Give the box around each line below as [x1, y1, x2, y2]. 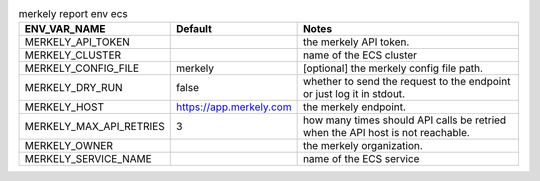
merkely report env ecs [18, 7, 129, 21]
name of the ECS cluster [302, 48, 418, 62]
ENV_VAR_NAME [24, 22, 106, 36]
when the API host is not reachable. [302, 126, 470, 140]
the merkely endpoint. [302, 100, 407, 114]
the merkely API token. [302, 35, 410, 49]
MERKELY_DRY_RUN [24, 81, 124, 95]
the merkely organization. [302, 139, 424, 153]
